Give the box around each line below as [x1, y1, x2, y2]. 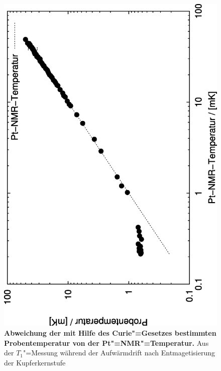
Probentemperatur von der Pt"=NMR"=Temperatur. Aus [4, 337, 209, 348]
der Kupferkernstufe [4, 357, 66, 367]
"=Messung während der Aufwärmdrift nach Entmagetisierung [23, 347, 215, 358]
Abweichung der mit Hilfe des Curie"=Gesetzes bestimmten [4, 328, 216, 338]
